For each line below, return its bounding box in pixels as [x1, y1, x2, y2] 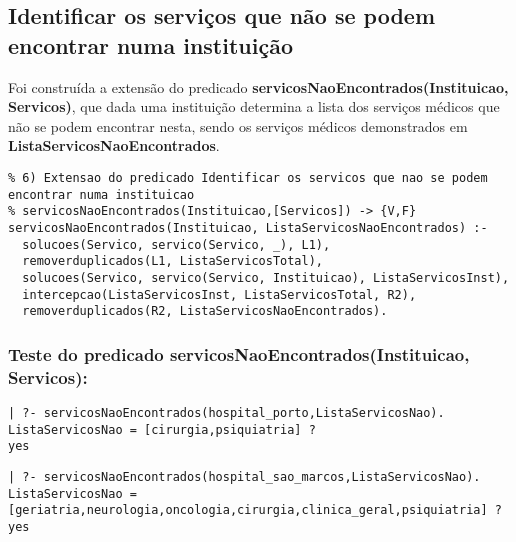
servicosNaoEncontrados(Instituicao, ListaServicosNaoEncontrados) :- [8, 220, 488, 235]
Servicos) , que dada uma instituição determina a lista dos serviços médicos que [8, 96, 500, 117]
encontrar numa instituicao [8, 187, 195, 202]
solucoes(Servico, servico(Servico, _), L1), [22, 237, 331, 252]
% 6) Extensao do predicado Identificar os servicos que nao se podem [8, 170, 488, 185]
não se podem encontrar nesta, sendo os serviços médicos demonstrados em [8, 115, 468, 136]
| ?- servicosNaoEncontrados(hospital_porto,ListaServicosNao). [8, 406, 445, 421]
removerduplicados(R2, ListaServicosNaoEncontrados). [22, 304, 388, 319]
